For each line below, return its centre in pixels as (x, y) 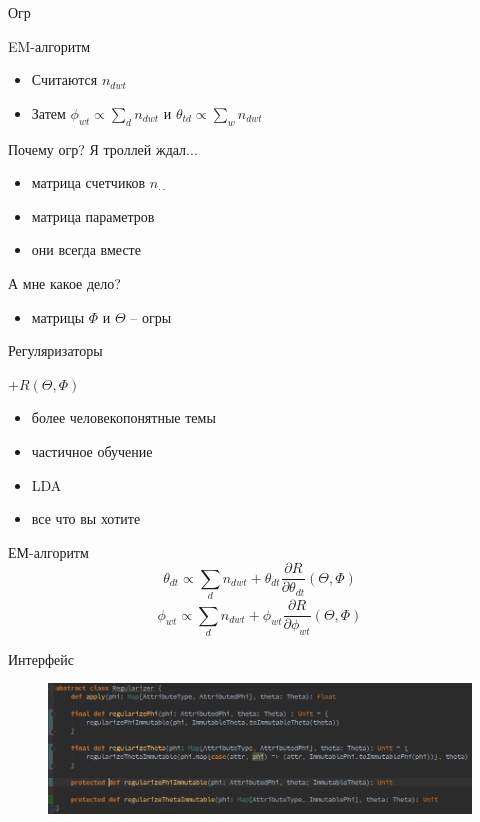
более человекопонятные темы (123, 417)
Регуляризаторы (55, 350)
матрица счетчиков (88, 182)
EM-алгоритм (49, 45)
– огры (151, 316)
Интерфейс (41, 658)
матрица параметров (93, 215)
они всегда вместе (86, 249)
